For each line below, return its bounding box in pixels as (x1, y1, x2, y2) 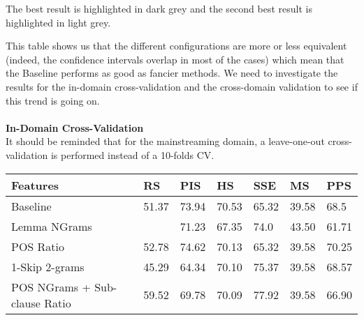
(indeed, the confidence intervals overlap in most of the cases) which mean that (6, 52, 344, 66)
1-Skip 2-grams (11, 258, 85, 275)
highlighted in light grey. (6, 15, 111, 29)
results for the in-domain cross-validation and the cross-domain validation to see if (6, 79, 358, 93)
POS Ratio (11, 238, 65, 254)
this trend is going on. (6, 93, 100, 107)
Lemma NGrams (11, 218, 92, 234)
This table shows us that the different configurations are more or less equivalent (6, 38, 347, 53)
